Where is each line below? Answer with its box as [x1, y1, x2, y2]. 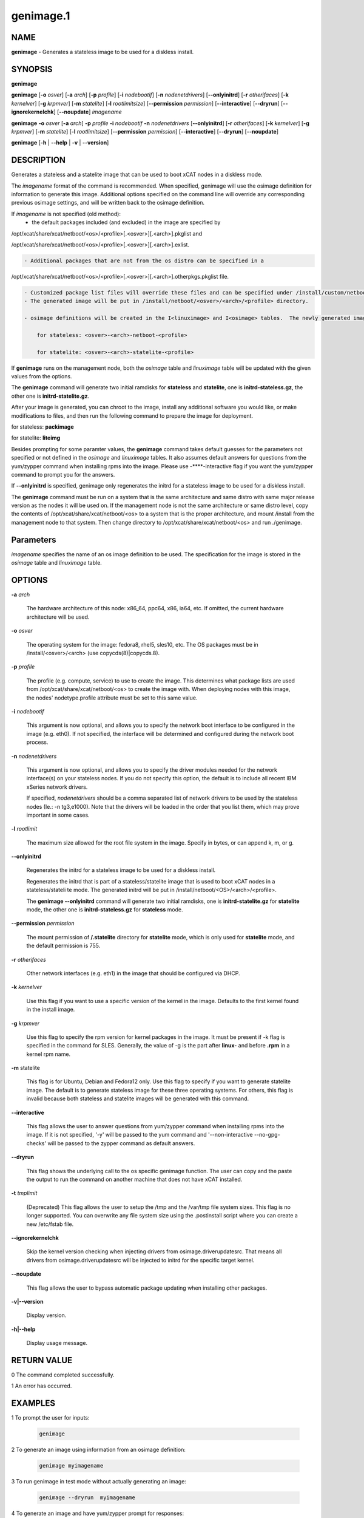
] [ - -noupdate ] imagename [53, 108, 123, 115]
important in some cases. [26, 811, 90, 819]
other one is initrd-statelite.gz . [11, 392, 90, 400]
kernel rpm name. [26, 1050, 71, 1058]
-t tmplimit [11, 1190, 38, 1197]
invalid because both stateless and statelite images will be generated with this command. [26, 1095, 249, 1102]
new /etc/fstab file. [26, 1220, 74, 1228]
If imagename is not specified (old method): [11, 210, 121, 217]
